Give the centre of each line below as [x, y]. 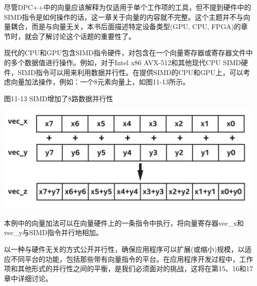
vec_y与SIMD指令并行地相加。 [53, 232]
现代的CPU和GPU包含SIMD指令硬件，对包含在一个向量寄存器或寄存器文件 [125, 53]
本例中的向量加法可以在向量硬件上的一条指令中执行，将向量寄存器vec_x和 [124, 223]
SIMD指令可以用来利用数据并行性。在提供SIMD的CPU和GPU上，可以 [130, 72]
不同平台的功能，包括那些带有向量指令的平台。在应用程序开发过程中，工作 [132, 259]
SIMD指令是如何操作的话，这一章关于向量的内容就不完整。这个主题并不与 [124, 17]
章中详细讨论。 [28, 278]
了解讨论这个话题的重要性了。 [87, 36]
